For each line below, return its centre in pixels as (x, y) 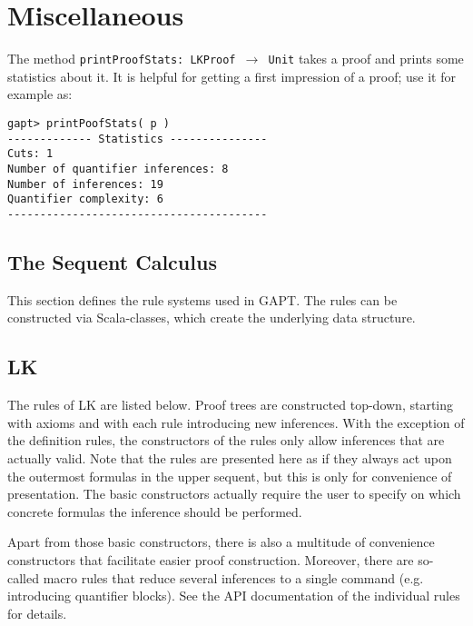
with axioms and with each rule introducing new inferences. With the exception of (236, 422)
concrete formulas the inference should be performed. (155, 511)
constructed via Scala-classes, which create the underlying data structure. (212, 318)
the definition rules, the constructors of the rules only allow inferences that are (226, 440)
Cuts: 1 (30, 154)
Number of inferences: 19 (85, 184)
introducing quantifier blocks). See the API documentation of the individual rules (234, 596)
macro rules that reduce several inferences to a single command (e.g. (233, 577)
